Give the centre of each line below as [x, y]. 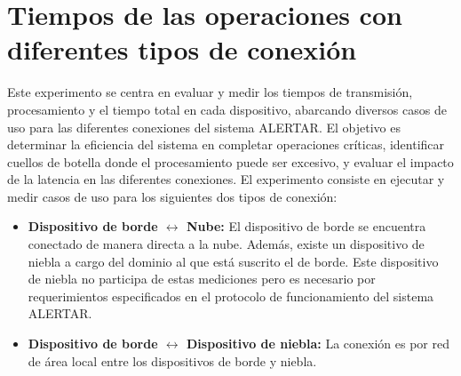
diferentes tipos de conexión [182, 49]
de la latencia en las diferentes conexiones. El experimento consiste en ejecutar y [226, 179]
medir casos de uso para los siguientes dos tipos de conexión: [172, 196]
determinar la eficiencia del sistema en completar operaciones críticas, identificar [226, 144]
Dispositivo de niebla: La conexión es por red [318, 344]
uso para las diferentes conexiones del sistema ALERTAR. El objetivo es [204, 127]
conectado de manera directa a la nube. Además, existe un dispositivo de [226, 244]
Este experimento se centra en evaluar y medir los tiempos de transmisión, [210, 92]
